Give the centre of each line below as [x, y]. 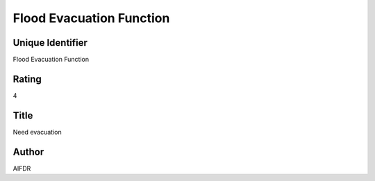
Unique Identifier [50, 43]
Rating [27, 79]
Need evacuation [37, 132]
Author [28, 152]
